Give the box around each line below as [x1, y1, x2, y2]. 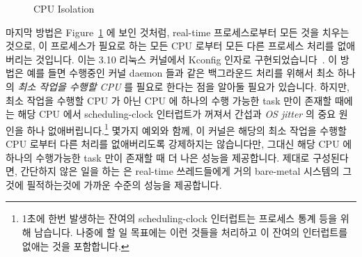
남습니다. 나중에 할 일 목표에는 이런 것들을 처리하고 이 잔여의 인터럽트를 [34, 224, 348, 239]
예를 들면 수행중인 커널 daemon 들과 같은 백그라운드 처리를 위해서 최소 [26, 65, 335, 80]
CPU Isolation [33, 1, 95, 15]
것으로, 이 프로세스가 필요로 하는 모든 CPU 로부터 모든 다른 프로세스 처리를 [6, 38, 334, 53]
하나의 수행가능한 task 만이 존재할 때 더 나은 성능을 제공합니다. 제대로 [6, 150, 310, 164]
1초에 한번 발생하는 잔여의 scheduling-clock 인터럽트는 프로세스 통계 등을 [22, 211, 338, 226]
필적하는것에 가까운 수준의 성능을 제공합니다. [26, 177, 222, 192]
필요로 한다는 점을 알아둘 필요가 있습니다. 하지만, [136, 79, 349, 93]
